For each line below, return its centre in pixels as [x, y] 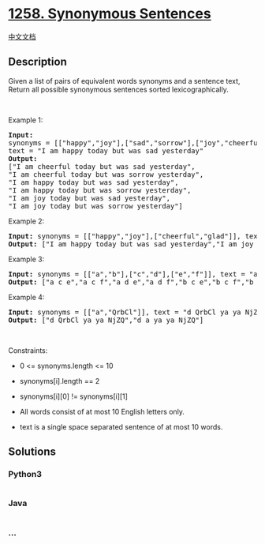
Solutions [32, 452]
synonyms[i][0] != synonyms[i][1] [74, 396]
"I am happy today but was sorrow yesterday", [100, 190]
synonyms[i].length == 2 [60, 381]
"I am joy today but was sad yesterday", [90, 198]
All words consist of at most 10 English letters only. [102, 411]
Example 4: [26, 297]
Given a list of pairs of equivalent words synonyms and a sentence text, [124, 81]
